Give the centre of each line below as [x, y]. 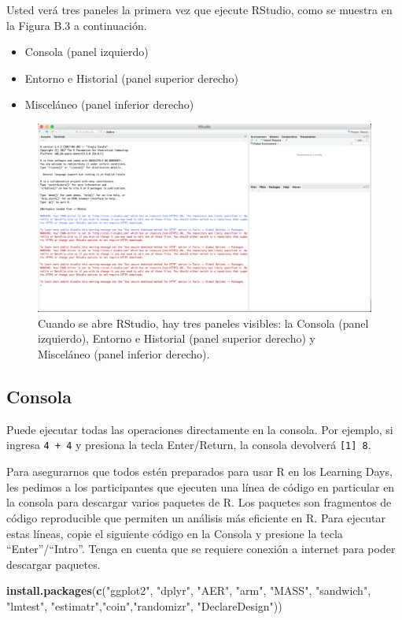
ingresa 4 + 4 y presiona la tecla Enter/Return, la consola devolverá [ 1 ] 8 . [189, 445]
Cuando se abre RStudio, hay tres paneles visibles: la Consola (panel [203, 323]
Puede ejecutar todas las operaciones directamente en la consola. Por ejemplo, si [200, 429]
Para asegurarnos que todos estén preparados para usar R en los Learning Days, [199, 471]
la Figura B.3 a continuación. [77, 25]
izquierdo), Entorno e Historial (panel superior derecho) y [177, 338]
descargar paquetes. [53, 564]
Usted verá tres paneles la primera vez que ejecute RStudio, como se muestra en [199, 9]
